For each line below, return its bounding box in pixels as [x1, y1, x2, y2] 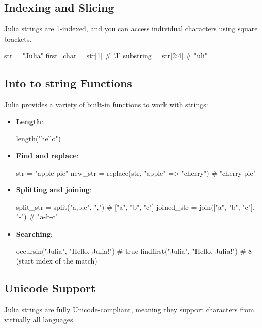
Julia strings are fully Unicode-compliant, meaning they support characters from [4, 304, 254, 314]
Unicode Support [4, 280, 96, 296]
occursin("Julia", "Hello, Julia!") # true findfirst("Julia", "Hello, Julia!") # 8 [16, 245, 252, 256]
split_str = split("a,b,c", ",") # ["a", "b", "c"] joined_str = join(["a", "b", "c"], [16, 201, 255, 212]
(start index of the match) [16, 255, 97, 266]
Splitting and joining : [16, 184, 92, 195]
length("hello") [16, 133, 61, 144]
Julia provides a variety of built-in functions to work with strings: [4, 99, 208, 110]
